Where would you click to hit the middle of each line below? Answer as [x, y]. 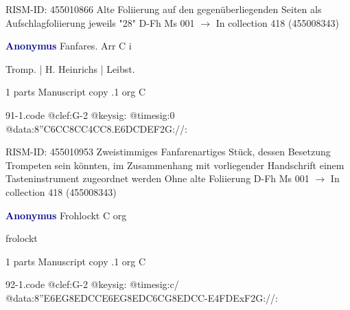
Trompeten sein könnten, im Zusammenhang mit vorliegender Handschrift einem [175, 165]
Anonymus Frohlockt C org [66, 215]
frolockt [22, 238]
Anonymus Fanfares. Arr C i [69, 46]
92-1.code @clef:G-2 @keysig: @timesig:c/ [92, 284]
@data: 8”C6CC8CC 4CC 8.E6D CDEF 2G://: [96, 128]
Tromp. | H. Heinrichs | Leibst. [70, 68]
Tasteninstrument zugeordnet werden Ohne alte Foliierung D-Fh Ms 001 [157, 178]
